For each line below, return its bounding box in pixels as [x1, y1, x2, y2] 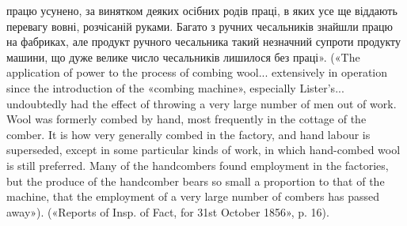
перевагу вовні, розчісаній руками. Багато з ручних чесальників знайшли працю [6, 17, 393, 34]
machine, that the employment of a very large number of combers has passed [6, 188, 379, 205]
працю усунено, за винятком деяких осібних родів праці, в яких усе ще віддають [6, 2, 397, 18]
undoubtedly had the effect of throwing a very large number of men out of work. [6, 95, 397, 111]
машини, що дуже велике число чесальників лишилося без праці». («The [6, 48, 360, 65]
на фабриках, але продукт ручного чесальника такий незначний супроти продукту [6, 33, 401, 50]
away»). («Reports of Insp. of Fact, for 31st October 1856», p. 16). [6, 203, 329, 220]
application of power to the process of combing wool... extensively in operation [6, 64, 388, 81]
